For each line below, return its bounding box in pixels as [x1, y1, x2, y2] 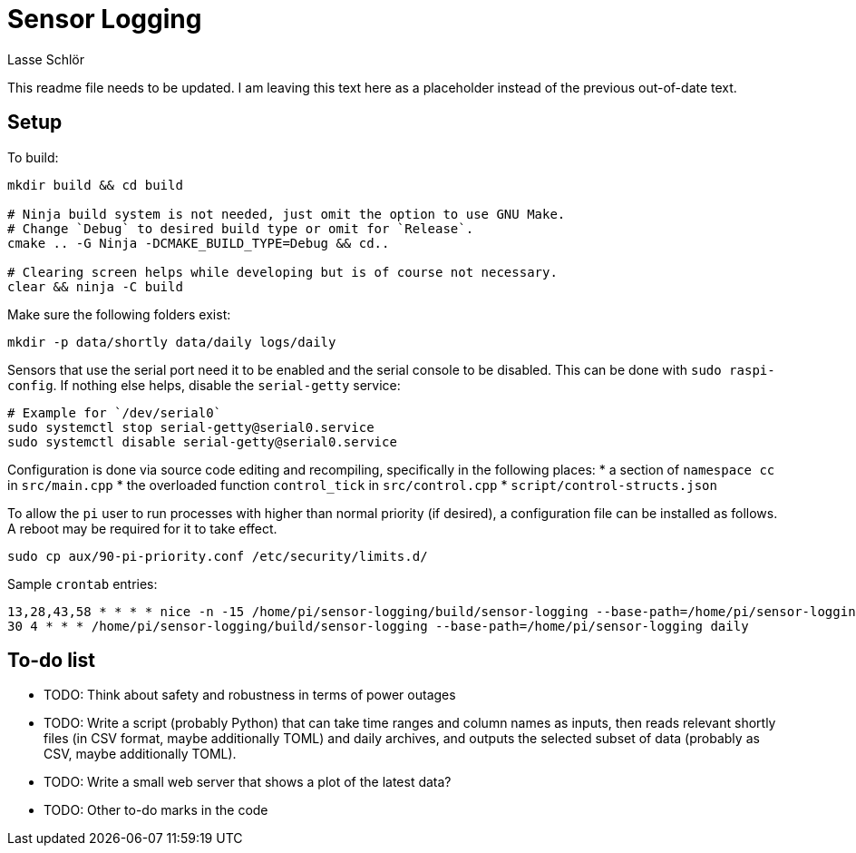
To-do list [7, 649, 96, 672]
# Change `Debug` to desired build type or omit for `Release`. [7, 221, 474, 236]
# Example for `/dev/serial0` [7, 405, 222, 420]
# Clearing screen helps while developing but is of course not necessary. [7, 264, 558, 279]
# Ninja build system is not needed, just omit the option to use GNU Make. [7, 206, 566, 221]
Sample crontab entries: [7, 575, 158, 592]
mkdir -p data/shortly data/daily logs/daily [7, 334, 336, 349]
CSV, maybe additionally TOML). [44, 746, 237, 762]
